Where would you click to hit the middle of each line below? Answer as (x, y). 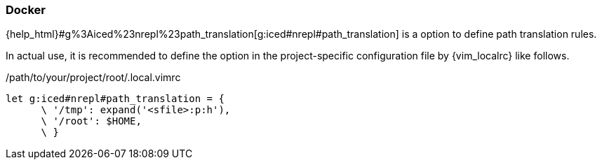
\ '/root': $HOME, (91, 121)
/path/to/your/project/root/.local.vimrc (93, 78)
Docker (26, 10)
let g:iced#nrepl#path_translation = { (115, 99)
